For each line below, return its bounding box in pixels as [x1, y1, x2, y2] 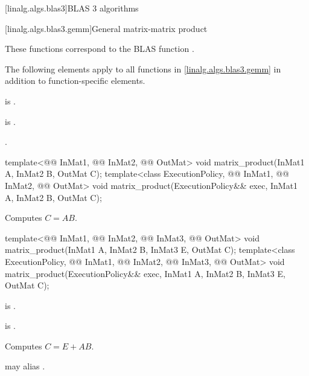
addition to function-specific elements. [5, 74, 145, 87]
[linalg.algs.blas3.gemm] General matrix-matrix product [5, 22, 208, 34]
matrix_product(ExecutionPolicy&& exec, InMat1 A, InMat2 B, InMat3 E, [5, 267, 285, 279]
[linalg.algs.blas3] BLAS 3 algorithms [5, 2, 139, 14]
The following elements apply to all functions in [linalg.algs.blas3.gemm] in [5, 62, 281, 75]
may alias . [5, 360, 45, 372]
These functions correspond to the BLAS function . [5, 42, 194, 55]
